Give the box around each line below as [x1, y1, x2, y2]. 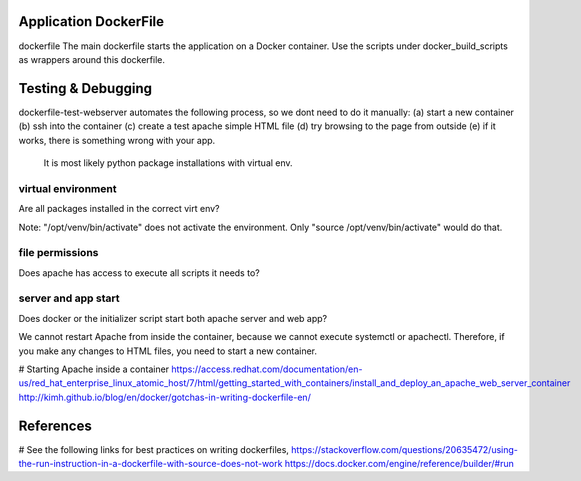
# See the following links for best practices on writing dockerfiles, [18, 443, 290, 455]
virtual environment [18, 181, 117, 195]
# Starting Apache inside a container [18, 363, 170, 375]
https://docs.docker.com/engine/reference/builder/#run [284, 458, 514, 470]
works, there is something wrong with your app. [18, 134, 216, 146]
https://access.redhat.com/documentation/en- [171, 363, 363, 375]
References [18, 417, 92, 434]
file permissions [18, 246, 99, 260]
